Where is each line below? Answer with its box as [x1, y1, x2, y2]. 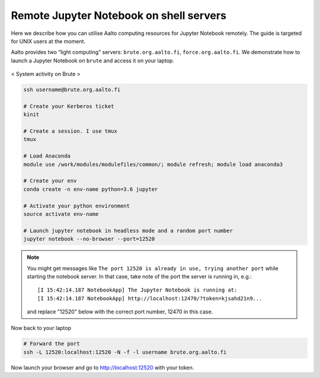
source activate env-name [23, 210, 99, 217]
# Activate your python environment [23, 202, 130, 209]
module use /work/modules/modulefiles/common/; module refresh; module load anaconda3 [23, 161, 283, 168]
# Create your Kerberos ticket [23, 102, 115, 110]
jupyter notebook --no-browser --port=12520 [23, 236, 155, 242]
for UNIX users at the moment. [11, 37, 86, 44]
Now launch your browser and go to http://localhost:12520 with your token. [11, 364, 194, 371]
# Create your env [23, 178, 77, 184]
